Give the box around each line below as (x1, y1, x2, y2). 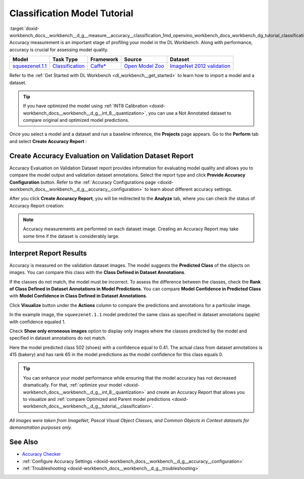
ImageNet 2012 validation (170, 62, 231, 70)
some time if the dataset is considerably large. (23, 233, 120, 239)
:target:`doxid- (9, 25, 40, 31)
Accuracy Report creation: (9, 202, 64, 209)
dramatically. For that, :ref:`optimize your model (23, 382, 122, 388)
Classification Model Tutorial (9, 8, 134, 19)
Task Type (52, 56, 78, 63)
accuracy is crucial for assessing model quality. (9, 46, 109, 53)
